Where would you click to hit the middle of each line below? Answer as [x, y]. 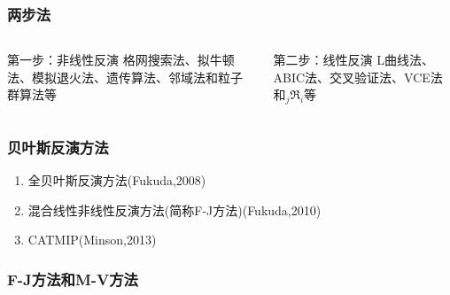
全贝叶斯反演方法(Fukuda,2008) [117, 180]
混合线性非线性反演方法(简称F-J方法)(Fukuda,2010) [175, 210]
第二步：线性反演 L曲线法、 [353, 60]
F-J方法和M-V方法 [73, 279]
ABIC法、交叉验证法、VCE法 [358, 77]
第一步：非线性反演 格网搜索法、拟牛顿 [121, 60]
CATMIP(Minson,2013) [92, 240]
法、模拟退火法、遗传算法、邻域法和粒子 [125, 77]
